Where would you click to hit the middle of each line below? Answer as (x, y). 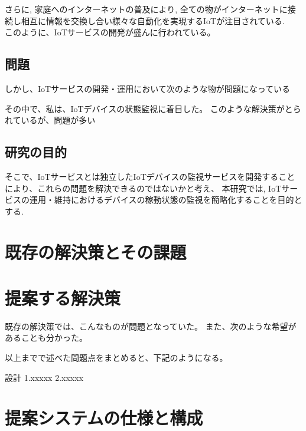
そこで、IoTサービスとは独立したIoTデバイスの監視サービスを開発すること (150, 176)
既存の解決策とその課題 (96, 251)
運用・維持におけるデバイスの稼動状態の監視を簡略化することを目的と (166, 200)
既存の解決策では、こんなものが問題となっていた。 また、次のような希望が (151, 326)
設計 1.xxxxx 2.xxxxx (44, 377)
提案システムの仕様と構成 (104, 418)
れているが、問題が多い (50, 120)
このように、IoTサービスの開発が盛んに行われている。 (110, 32)
